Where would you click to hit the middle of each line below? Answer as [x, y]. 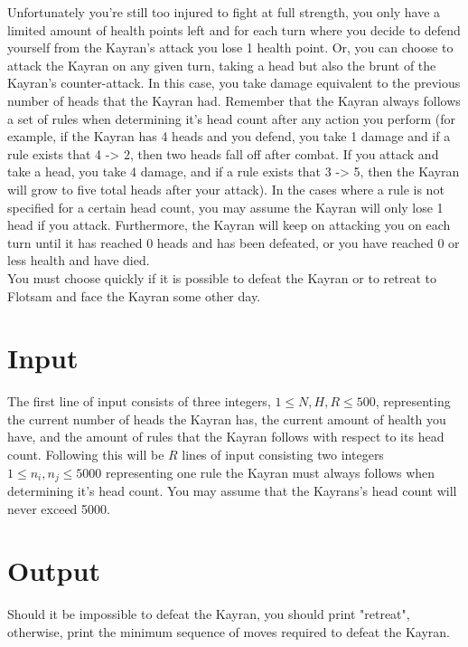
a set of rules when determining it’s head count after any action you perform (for [231, 118]
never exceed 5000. [59, 508]
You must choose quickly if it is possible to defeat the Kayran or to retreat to [222, 277]
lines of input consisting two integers [283, 454]
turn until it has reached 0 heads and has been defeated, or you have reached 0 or [234, 242]
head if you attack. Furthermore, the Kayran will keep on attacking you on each [229, 225]
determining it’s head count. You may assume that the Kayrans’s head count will [232, 491]
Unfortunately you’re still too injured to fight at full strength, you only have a [224, 12]
